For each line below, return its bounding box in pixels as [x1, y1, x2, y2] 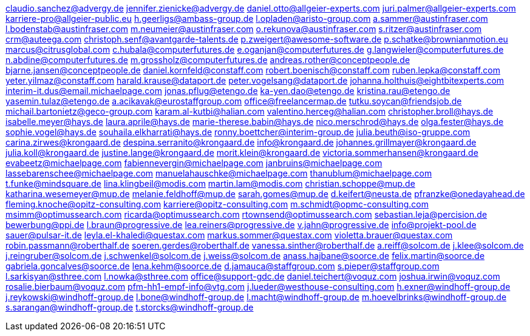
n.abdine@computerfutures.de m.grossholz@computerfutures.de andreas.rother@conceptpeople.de [5, 55, 410, 65]
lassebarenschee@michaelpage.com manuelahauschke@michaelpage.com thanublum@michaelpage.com [5, 168, 432, 178]
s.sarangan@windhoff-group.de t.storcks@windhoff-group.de [5, 302, 254, 312]
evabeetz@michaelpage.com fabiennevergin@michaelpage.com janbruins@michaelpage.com [5, 158, 382, 168]
